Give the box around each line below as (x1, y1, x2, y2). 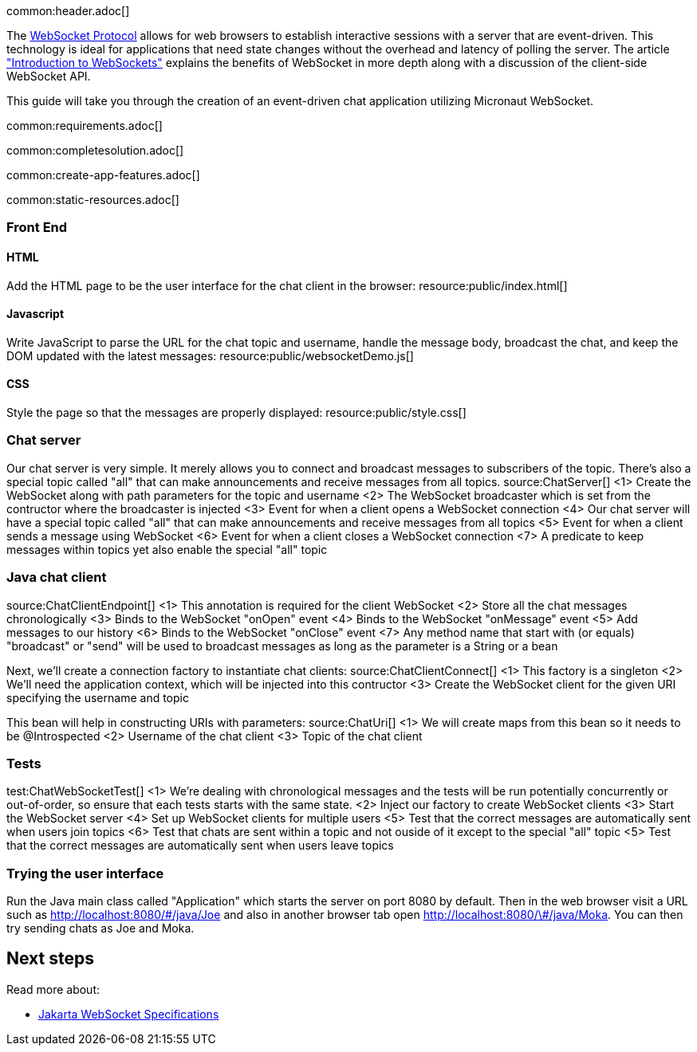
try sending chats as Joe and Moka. (6, 921, 195, 936)
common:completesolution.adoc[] (6, 143, 184, 157)
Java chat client (6, 569, 107, 586)
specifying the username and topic (6, 690, 189, 705)
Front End (6, 219, 68, 236)
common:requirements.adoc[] (6, 119, 163, 132)
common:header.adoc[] (6, 4, 130, 18)
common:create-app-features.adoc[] (6, 168, 200, 182)
